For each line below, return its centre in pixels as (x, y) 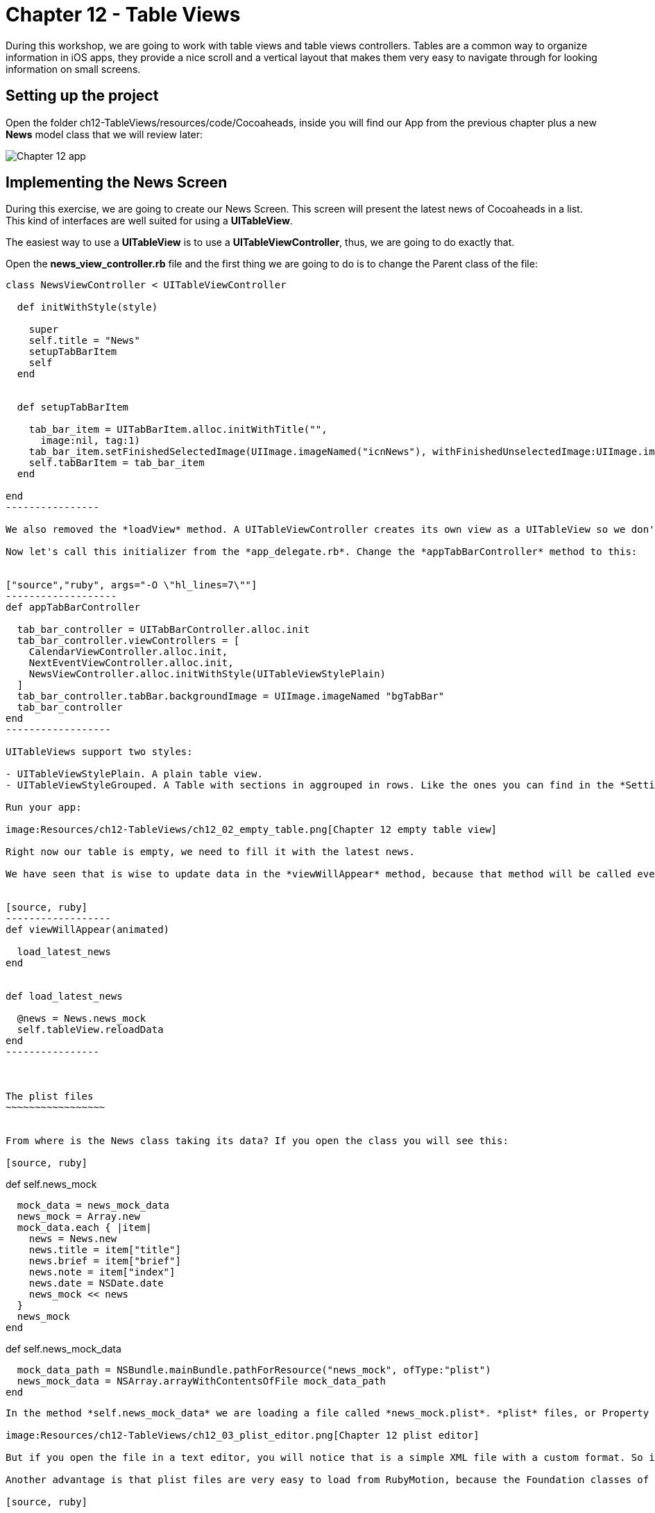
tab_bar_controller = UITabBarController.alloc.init (163, 630)
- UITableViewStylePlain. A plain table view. (134, 774)
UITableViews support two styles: (99, 752)
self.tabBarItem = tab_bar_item (117, 463)
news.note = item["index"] (102, 1272)
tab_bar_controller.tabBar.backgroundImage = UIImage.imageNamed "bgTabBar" (231, 696)
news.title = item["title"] (105, 1250)
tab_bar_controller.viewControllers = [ (128, 641)
